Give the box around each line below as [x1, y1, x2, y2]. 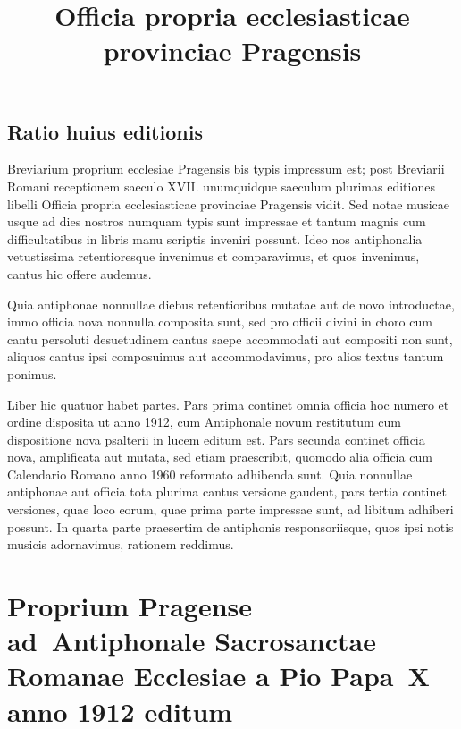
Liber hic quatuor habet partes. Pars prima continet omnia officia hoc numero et [7, 394, 449, 413]
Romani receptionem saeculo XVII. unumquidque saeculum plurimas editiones [7, 176, 435, 195]
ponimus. [7, 364, 57, 383]
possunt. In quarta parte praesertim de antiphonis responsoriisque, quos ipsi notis [7, 517, 454, 536]
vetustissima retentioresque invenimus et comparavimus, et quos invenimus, [7, 247, 420, 266]
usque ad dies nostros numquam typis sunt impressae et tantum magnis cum [7, 212, 426, 231]
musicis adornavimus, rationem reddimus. [7, 535, 234, 554]
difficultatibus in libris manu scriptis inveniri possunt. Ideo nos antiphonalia [7, 229, 423, 248]
